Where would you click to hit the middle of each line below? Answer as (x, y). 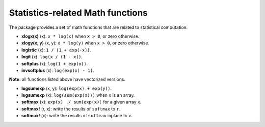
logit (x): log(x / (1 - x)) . (52, 57)
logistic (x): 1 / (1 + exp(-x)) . (56, 50)
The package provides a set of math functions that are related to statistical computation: (98, 27)
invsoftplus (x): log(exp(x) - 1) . (58, 70)
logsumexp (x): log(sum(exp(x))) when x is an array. (78, 95)
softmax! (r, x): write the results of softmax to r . (71, 109)
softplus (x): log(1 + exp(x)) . (54, 63)
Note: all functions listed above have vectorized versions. (67, 79)
